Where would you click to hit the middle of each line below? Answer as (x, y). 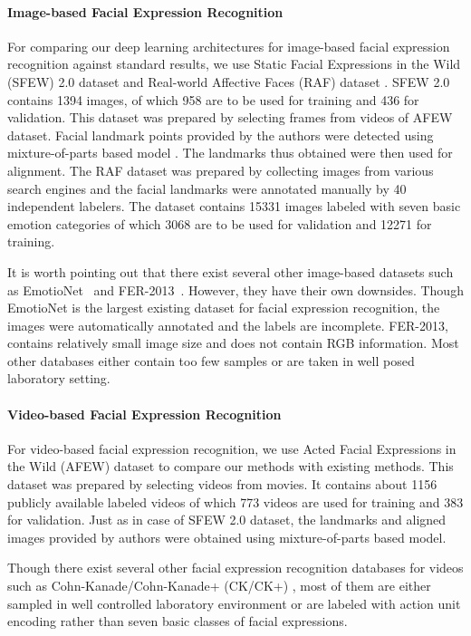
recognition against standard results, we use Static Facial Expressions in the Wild (234, 64)
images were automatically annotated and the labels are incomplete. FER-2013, (228, 325)
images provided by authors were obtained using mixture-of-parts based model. (227, 537)
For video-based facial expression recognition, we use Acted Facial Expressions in (232, 448)
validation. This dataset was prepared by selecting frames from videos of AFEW (230, 117)
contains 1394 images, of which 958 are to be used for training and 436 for (213, 99)
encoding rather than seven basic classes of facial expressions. (178, 621)
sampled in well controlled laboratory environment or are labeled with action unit (234, 603)
